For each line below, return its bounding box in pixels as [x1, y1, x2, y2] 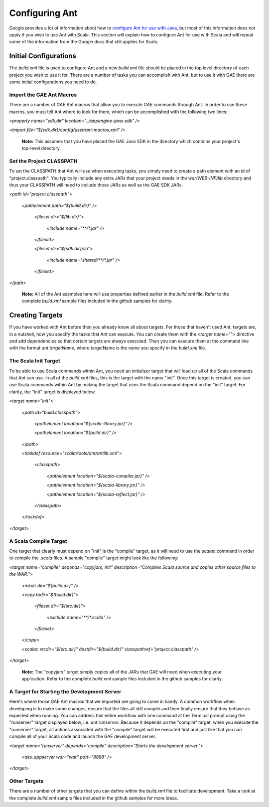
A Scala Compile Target [9, 537, 67, 544]
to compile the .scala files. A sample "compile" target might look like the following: [9, 555, 178, 561]
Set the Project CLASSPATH [9, 158, 78, 164]
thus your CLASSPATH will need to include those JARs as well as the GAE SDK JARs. [9, 182, 183, 188]
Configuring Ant [9, 7, 78, 18]
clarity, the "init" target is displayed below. [9, 389, 96, 395]
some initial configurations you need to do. [9, 79, 97, 85]
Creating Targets [9, 311, 63, 320]
